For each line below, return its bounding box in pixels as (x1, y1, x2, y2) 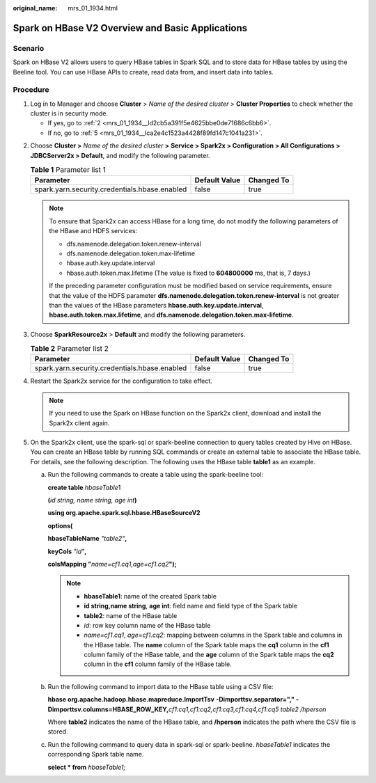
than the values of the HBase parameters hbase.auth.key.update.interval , (49, 301, 264, 309)
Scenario (13, 43, 45, 53)
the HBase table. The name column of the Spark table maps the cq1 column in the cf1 (84, 640, 330, 649)
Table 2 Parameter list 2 (30, 344, 109, 354)
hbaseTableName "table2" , (47, 535, 127, 543)
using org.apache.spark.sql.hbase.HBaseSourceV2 (47, 509, 201, 517)
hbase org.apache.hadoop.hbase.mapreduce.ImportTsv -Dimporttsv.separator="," (47, 695, 295, 704)
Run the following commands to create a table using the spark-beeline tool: (47, 470, 264, 479)
